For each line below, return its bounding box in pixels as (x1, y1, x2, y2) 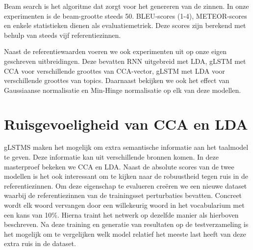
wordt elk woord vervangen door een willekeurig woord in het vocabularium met (4, 200, 245, 210)
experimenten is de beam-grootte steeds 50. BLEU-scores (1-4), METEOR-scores (4, 10, 247, 21)
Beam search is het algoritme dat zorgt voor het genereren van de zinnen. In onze (4, 1, 249, 11)
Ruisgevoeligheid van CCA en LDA (4, 113, 248, 134)
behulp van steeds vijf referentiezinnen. (4, 29, 121, 40)
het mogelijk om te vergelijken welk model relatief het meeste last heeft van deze (4, 228, 246, 239)
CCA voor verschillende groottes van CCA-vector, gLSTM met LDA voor (4, 65, 225, 76)
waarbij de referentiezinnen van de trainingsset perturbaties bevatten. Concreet (4, 190, 242, 200)
